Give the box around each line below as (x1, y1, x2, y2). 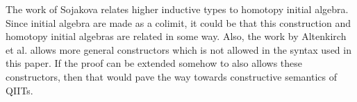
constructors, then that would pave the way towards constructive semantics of (6, 69, 337, 83)
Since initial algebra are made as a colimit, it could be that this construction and (6, 15, 351, 30)
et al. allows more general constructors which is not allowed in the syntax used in (6, 42, 351, 57)
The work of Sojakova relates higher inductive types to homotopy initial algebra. (6, 2, 349, 16)
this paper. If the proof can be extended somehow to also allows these (6, 56, 303, 70)
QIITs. (6, 83, 33, 97)
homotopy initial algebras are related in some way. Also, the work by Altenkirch (6, 29, 347, 43)
